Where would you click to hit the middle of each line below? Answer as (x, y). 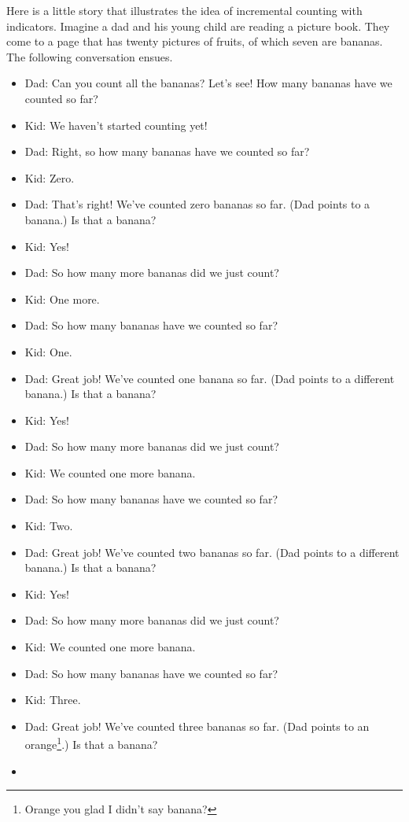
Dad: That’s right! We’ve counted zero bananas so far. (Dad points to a (197, 204)
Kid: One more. (62, 299)
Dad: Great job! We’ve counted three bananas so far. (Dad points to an (197, 726)
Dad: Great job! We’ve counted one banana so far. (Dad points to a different (210, 378)
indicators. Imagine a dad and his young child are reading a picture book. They (198, 26)
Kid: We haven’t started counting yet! (116, 125)
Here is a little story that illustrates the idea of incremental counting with (184, 10)
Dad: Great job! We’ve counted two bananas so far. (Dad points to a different (212, 552)
